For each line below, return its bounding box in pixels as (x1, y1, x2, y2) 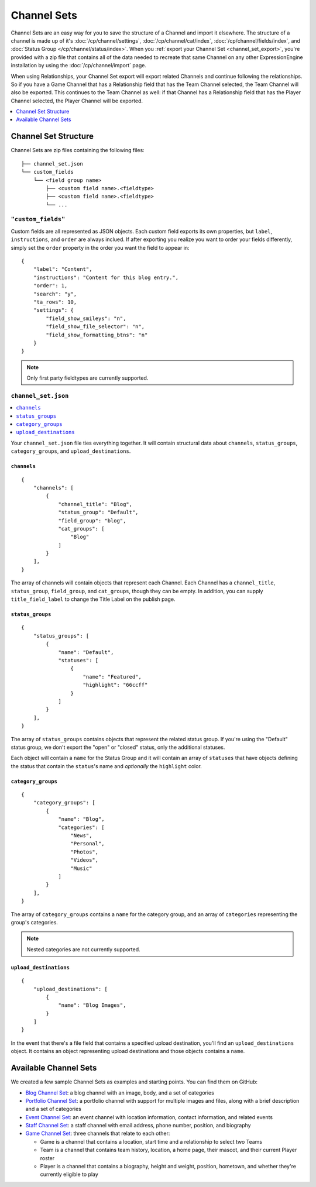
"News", (70, 832, 92, 839)
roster (40, 1154, 55, 1161)
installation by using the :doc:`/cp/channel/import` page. (11, 62, 146, 69)
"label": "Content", (33, 266, 92, 273)
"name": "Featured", (83, 673, 142, 680)
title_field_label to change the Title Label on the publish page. (11, 596, 176, 603)
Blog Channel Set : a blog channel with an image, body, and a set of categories (25, 1089, 215, 1096)
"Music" (70, 865, 92, 872)
